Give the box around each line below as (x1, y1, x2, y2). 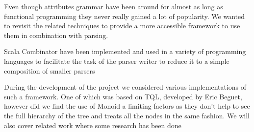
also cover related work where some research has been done (4, 120, 181, 130)
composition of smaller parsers (4, 65, 95, 75)
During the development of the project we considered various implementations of (4, 82, 247, 92)
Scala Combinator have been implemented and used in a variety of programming (4, 46, 246, 57)
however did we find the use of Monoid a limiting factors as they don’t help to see (4, 101, 250, 111)
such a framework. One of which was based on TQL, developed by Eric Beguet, (4, 91, 242, 101)
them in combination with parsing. (4, 30, 108, 40)
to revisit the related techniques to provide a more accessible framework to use (4, 20, 240, 31)
